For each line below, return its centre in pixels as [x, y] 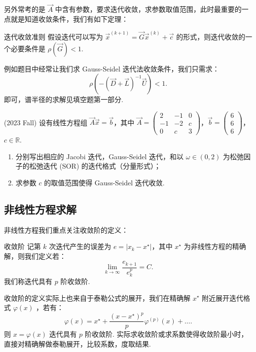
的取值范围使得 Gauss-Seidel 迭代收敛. [104, 182]
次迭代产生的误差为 [80, 246]
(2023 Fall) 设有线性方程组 [46, 122]
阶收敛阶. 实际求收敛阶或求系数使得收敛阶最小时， [166, 334]
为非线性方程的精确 [215, 246]
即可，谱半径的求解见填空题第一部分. [64, 99]
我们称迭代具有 [28, 281]
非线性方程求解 [40, 209]
